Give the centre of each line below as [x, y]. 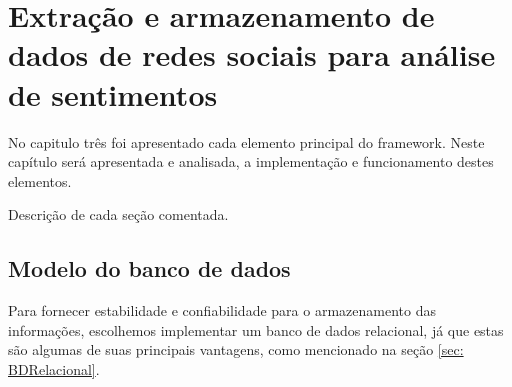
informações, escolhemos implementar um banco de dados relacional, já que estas [256, 329]
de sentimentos [113, 93]
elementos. [40, 180]
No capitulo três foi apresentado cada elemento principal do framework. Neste [246, 141]
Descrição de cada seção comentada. [118, 214]
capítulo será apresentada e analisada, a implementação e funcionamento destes [251, 161]
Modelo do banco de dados [149, 268]
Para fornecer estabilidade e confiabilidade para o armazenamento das [222, 310]
